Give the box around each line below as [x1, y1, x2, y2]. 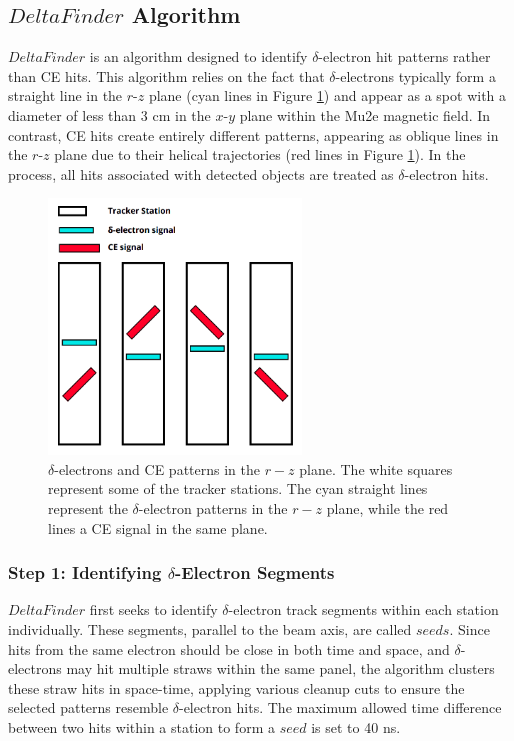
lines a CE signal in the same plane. [48, 517, 268, 538]
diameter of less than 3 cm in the [8, 104, 211, 125]
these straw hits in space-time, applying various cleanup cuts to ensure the [8, 677, 465, 698]
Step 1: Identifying [8, 560, 162, 585]
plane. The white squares [299, 458, 453, 479]
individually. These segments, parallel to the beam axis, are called [8, 619, 412, 640]
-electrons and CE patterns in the [54, 458, 260, 479]
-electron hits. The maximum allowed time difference [178, 697, 502, 718]
